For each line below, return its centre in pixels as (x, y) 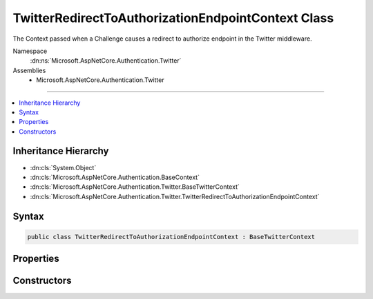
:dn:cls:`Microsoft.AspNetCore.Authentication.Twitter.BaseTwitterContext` (135, 187)
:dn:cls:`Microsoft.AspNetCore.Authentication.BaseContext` (115, 177)
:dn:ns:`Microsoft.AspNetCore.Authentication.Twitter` (106, 61)
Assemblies (29, 70)
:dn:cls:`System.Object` (63, 167)
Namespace (30, 51)
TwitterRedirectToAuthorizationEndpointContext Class (173, 18)
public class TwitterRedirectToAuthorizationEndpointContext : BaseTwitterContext (171, 237)
